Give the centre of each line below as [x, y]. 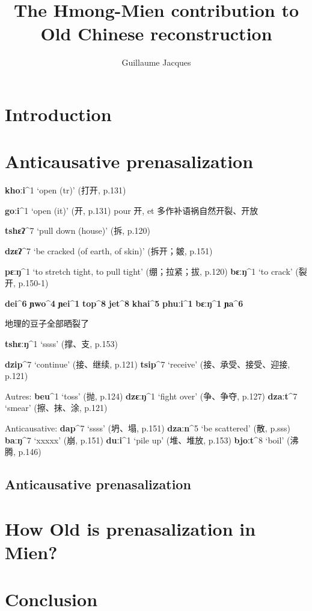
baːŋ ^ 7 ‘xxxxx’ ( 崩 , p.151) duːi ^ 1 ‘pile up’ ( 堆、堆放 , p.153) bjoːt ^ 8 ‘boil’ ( [148, 440]
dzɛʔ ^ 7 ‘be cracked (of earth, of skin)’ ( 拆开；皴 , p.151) [109, 251]
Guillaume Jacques [156, 62]
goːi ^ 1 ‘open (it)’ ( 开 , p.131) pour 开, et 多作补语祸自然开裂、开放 [132, 210]
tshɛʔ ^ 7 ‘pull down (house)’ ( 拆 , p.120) [78, 230]
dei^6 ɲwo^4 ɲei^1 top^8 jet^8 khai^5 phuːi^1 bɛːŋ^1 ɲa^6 [124, 303]
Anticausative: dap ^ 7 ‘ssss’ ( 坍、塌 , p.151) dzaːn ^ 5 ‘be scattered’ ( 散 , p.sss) [148, 428]
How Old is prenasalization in [130, 528]
